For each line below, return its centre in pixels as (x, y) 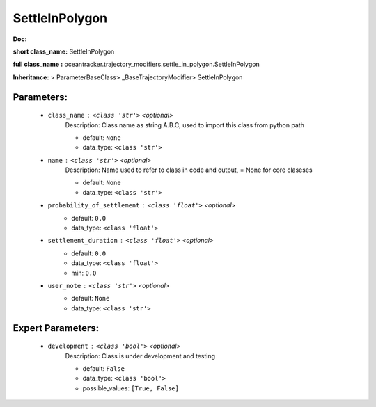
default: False (104, 368)
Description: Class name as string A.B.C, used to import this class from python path (185, 125)
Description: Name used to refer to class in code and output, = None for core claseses (189, 170)
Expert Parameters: (56, 328)
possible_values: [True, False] (131, 388)
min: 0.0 (84, 273)
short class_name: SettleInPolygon (64, 51)
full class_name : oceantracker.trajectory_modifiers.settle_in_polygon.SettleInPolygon (136, 64)
